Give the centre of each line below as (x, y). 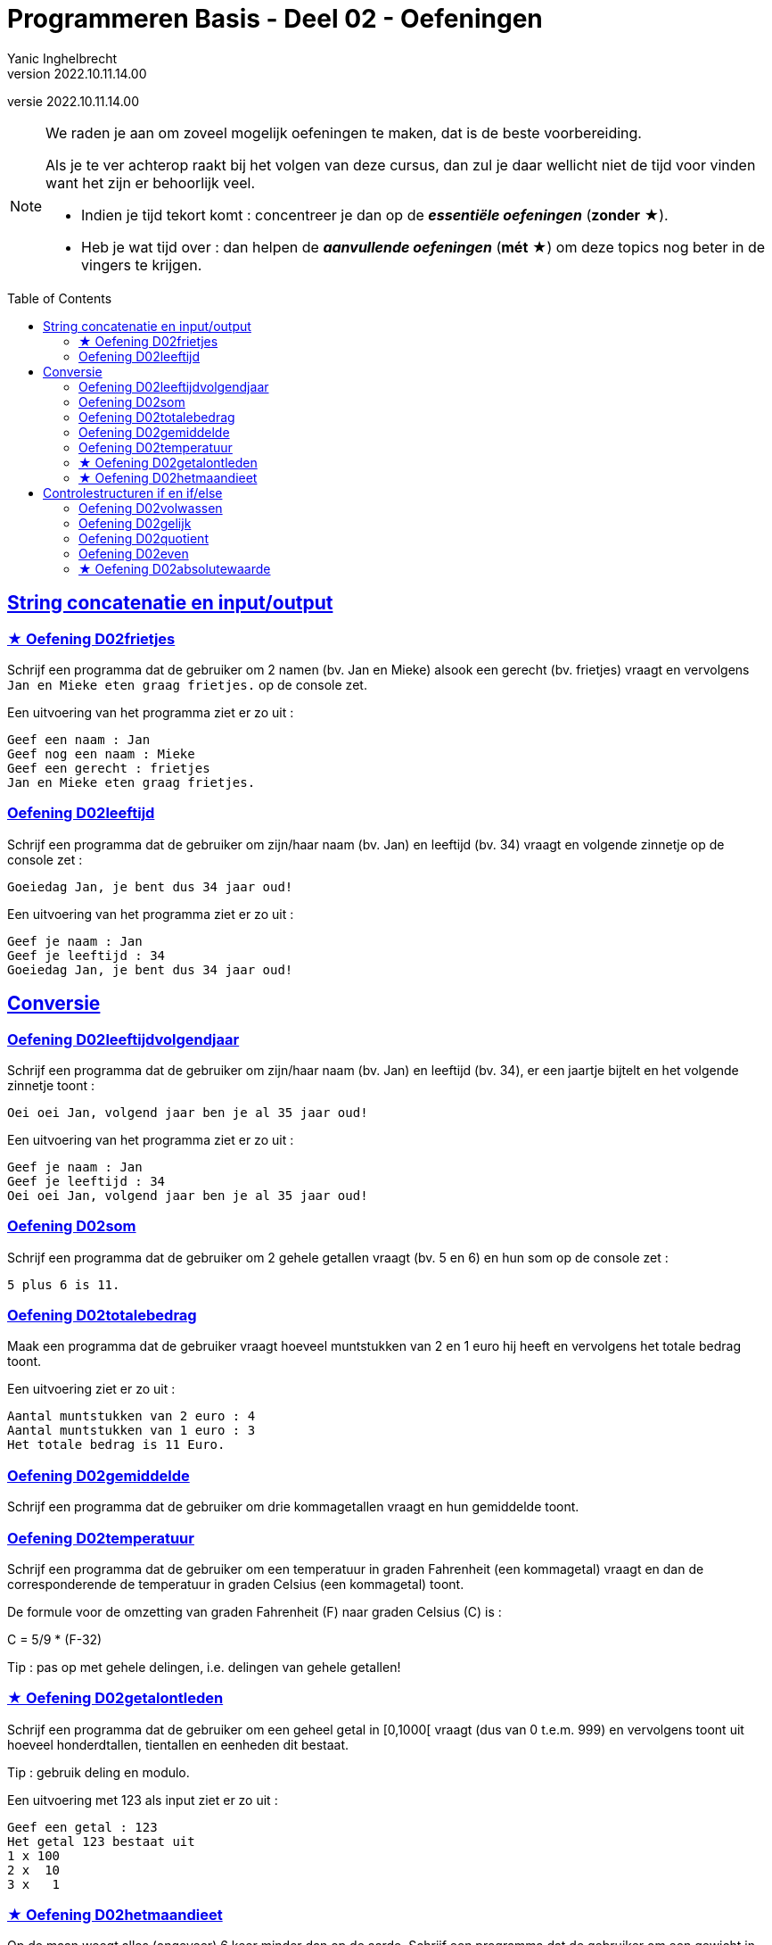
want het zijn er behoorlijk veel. (151, 182)
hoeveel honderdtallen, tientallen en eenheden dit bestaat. (178, 1744)
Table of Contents (60, 298)
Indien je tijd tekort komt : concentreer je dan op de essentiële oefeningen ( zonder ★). (375, 215)
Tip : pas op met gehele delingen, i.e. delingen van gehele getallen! (204, 1667)
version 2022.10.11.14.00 (77, 73)
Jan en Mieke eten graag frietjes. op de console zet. (187, 684)
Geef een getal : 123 (82, 1827)
